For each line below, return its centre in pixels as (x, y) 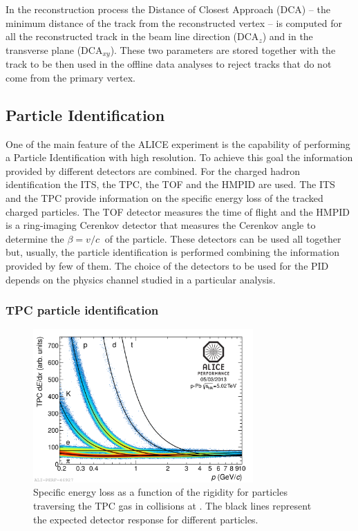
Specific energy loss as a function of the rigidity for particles (160, 492)
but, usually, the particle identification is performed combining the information (172, 252)
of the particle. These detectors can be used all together (223, 238)
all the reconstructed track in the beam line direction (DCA (132, 36)
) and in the (288, 36)
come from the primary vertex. (70, 77)
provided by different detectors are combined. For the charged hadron (153, 170)
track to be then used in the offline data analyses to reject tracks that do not (169, 64)
